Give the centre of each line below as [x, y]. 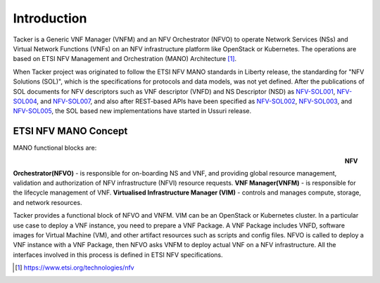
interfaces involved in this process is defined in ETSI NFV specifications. [118, 255]
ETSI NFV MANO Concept [70, 131]
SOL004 [25, 101]
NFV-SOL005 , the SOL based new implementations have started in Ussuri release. [132, 111]
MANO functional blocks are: [55, 148]
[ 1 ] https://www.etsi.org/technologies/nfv [75, 268]
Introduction [50, 18]
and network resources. [47, 202]
